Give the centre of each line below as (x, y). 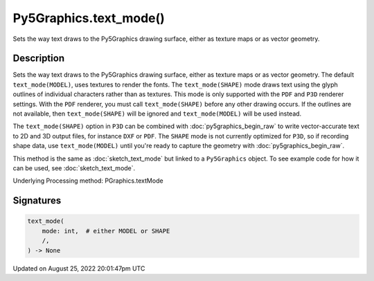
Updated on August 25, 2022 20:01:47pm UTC (79, 268)
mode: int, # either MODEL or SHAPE (106, 231)
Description (39, 58)
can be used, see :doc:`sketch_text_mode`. (74, 168)
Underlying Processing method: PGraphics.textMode (88, 181)
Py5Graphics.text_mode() (89, 18)
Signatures (37, 201)
